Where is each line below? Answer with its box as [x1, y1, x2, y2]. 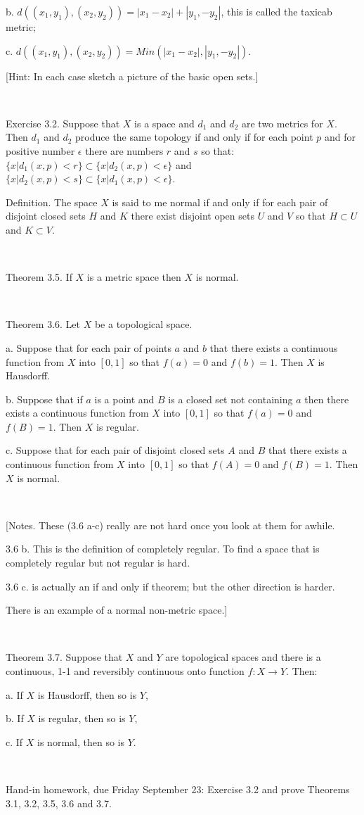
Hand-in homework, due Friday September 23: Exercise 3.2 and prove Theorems [6, 781, 350, 796]
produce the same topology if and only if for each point [75, 129, 313, 144]
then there [304, 391, 349, 406]
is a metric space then [86, 270, 181, 284]
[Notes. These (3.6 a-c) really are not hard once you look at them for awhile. [6, 517, 335, 532]
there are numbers [85, 143, 164, 158]
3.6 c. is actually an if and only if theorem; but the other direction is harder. [6, 579, 335, 593]
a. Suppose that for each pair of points [6, 340, 171, 355]
